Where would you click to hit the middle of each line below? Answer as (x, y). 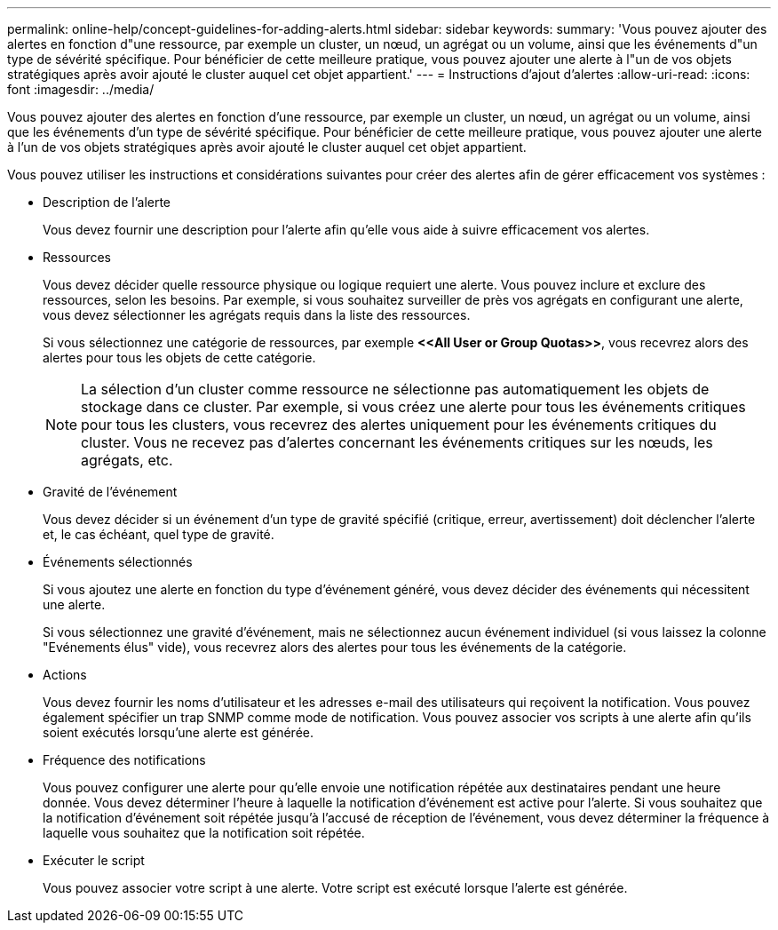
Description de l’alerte (107, 202)
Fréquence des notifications (124, 760)
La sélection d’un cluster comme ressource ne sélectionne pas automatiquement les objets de (395, 389)
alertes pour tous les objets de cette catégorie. (179, 358)
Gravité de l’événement (110, 492)
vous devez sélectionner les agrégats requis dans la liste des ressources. (257, 315)
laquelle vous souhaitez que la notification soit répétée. (204, 833)
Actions (65, 675)
